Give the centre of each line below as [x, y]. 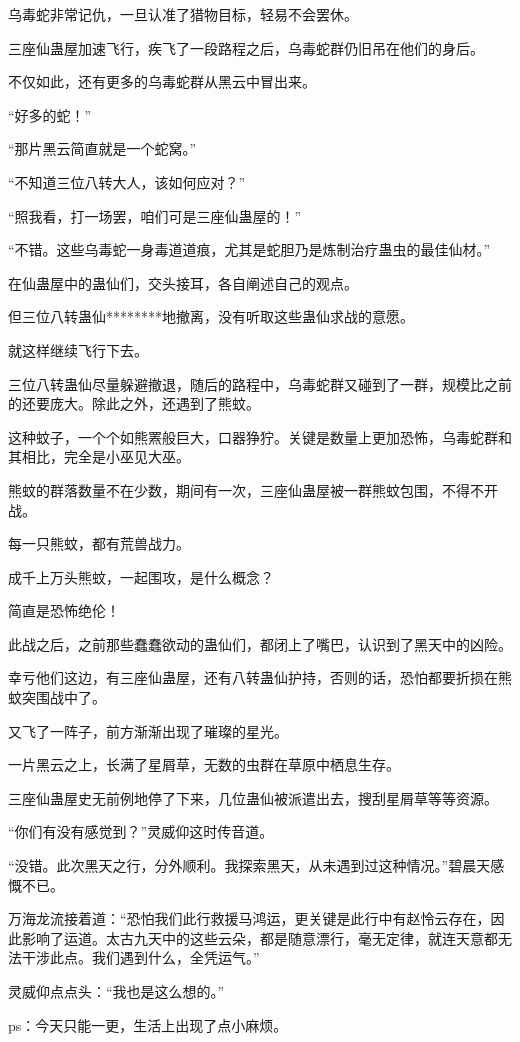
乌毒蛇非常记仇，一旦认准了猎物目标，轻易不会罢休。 [183, 14]
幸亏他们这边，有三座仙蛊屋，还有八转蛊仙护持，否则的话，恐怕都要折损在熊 [260, 677]
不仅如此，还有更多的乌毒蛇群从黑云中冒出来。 [162, 81]
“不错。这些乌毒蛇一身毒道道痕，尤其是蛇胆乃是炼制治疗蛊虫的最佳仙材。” [249, 249]
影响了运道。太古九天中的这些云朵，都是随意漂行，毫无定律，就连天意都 [259, 937]
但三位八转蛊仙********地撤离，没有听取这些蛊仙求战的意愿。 [211, 316]
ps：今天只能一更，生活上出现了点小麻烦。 [148, 1024]
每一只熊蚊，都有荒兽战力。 [99, 543]
